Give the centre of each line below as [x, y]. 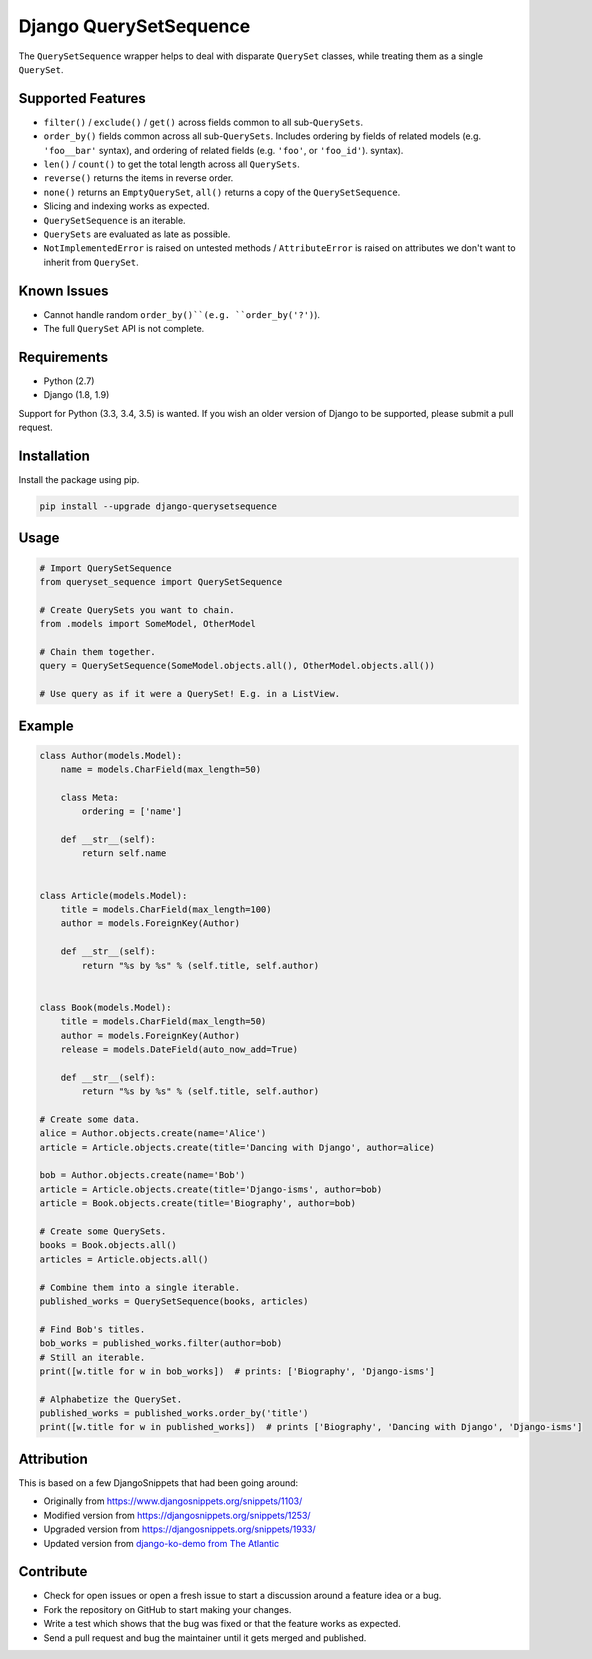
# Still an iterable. [92, 1357]
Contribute [53, 1571]
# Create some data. [89, 1119]
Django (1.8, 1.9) [76, 395]
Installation [54, 455]
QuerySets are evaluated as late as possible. [137, 234]
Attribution [53, 1458]
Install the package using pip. [79, 480]
